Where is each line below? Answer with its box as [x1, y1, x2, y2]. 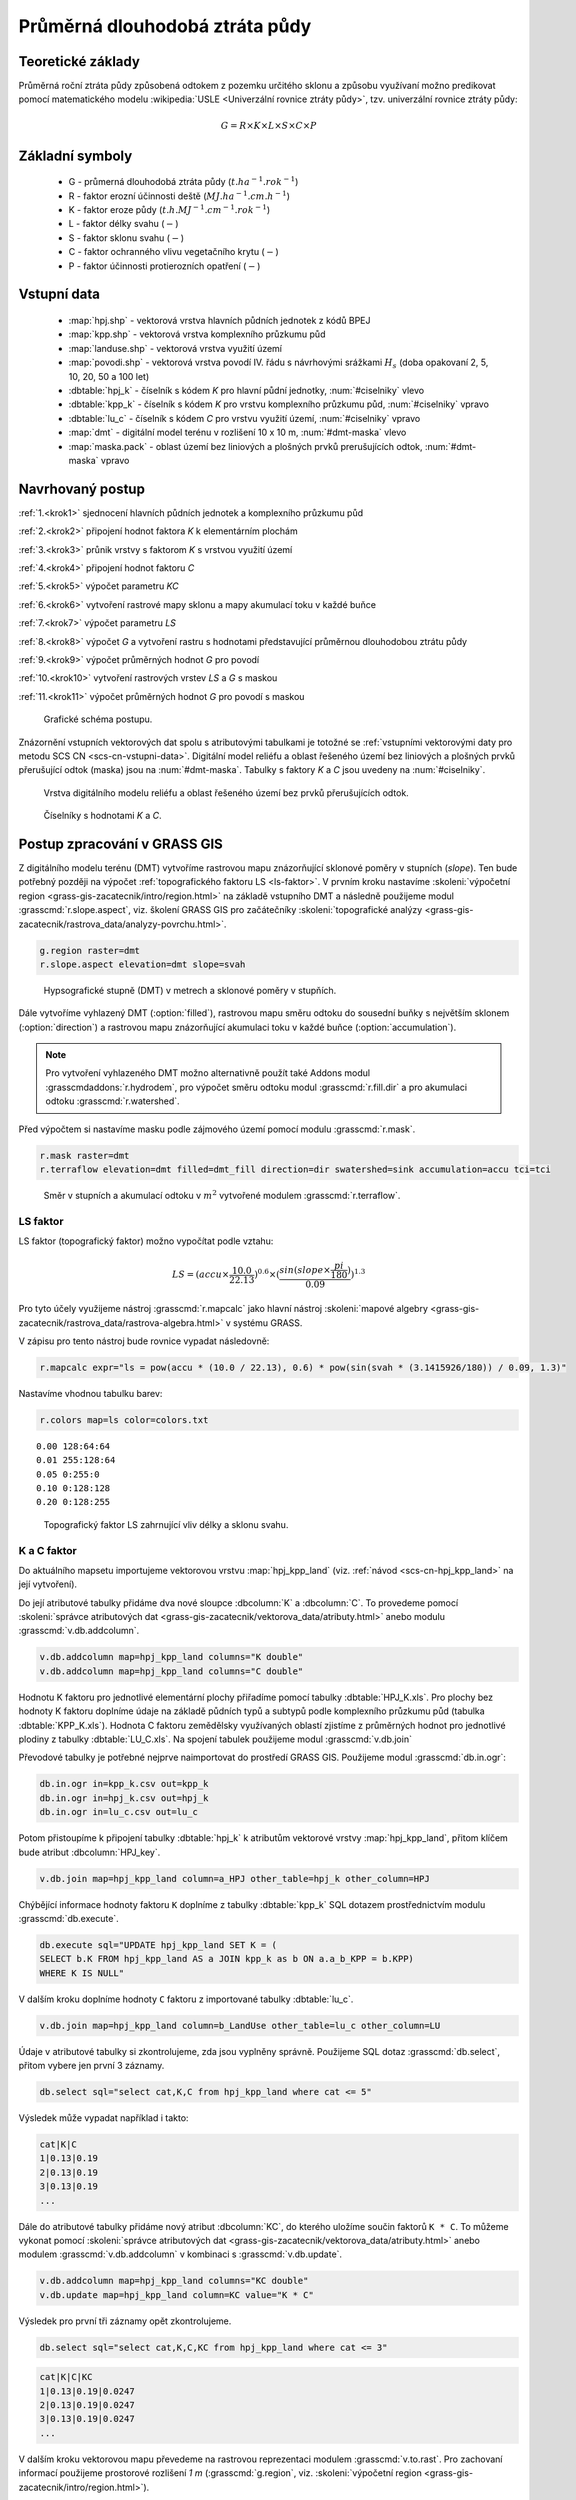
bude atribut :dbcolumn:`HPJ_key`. [18, 1846, 161, 1858]
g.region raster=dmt [39, 945, 140, 956]
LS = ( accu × [171, 1269, 230, 1280]
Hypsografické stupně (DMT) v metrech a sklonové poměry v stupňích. [43, 984, 337, 996]
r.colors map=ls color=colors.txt [39, 1414, 209, 1425]
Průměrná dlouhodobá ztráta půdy [18, 15, 312, 37]
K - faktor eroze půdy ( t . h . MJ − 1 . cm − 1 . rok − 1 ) [68, 203, 271, 216]
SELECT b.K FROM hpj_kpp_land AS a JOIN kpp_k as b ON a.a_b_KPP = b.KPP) [39, 1953, 415, 1965]
